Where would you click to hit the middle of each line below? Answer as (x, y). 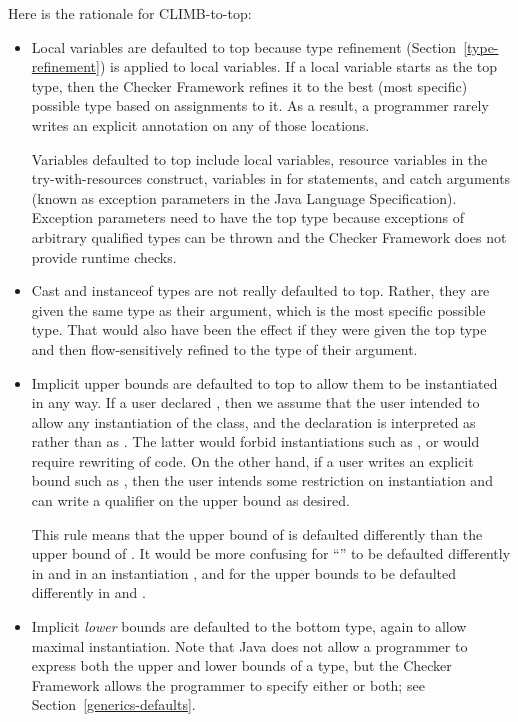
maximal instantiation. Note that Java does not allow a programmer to (249, 645)
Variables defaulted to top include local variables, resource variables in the (259, 158)
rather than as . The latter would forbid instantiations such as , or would (255, 441)
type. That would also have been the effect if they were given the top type (259, 329)
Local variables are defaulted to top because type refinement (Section (244, 46)
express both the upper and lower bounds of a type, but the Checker (241, 665)
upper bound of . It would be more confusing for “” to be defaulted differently (271, 553)
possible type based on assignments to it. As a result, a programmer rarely (260, 105)
